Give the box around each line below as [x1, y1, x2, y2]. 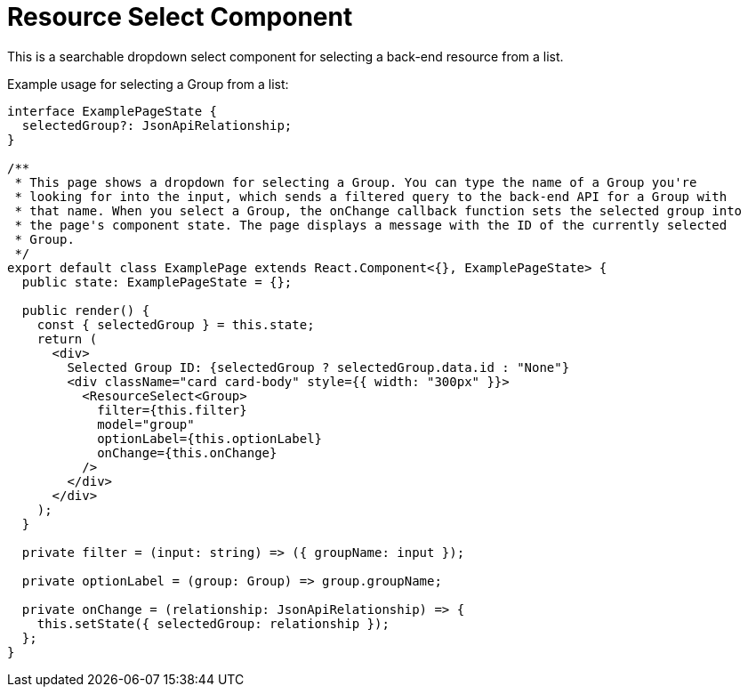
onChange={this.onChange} [97, 445, 277, 460]
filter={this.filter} [97, 402, 247, 417]
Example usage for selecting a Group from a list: [7, 76, 289, 92]
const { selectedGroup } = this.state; [36, 317, 315, 332]
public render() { [21, 303, 150, 318]
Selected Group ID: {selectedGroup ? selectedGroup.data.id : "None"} [67, 359, 570, 375]
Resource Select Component [7, 2, 353, 32]
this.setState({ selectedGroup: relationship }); [36, 616, 390, 631]
